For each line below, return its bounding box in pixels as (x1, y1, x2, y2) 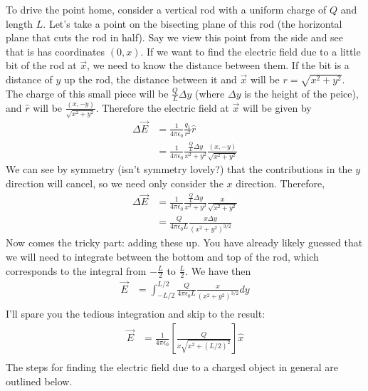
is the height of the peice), (244, 85, 359, 100)
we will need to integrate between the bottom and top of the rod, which (6, 249, 319, 264)
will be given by (242, 100, 312, 115)
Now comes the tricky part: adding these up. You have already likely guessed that (6, 235, 363, 250)
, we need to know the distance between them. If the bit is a (87, 58, 349, 73)
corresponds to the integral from (6, 263, 147, 278)
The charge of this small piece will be (6, 85, 169, 100)
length (6, 16, 33, 31)
